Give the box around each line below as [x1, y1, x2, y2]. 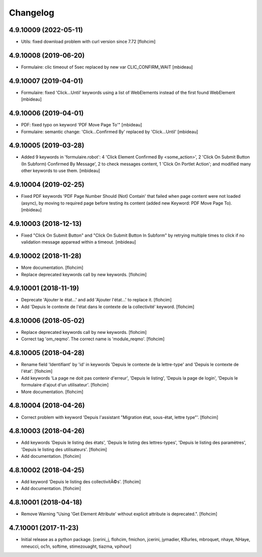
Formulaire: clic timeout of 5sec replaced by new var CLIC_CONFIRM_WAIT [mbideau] [21, 64, 193, 70]
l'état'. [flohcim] [21, 368, 53, 374]
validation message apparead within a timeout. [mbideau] [21, 239, 136, 245]
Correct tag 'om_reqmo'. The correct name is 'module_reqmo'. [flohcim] [21, 336, 165, 342]
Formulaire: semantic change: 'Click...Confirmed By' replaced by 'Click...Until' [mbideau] [21, 129, 198, 135]
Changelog [9, 7, 54, 18]
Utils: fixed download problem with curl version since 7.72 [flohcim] [21, 39, 156, 45]
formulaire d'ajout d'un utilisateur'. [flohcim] [21, 382, 109, 388]
